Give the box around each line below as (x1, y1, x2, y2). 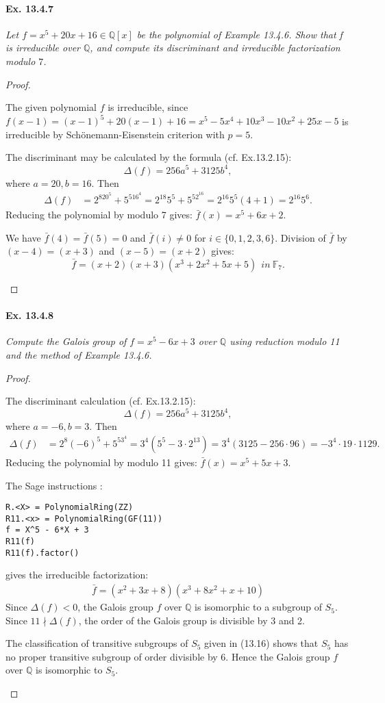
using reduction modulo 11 (229, 334, 340, 348)
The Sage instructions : (5, 478, 103, 492)
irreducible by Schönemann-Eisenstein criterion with (5, 127, 225, 141)
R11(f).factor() (5, 548, 79, 558)
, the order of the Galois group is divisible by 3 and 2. (78, 613, 306, 627)
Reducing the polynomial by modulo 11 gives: (5, 455, 197, 469)
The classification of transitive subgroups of (5, 636, 188, 650)
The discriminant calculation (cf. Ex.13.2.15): (5, 394, 196, 408)
